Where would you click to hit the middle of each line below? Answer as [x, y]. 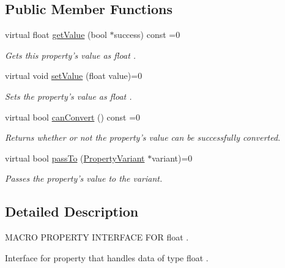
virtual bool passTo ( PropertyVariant [75, 158]
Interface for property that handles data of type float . [107, 257]
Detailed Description [72, 211]
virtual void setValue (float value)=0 [74, 76]
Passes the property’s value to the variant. [84, 178]
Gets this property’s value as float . [71, 55]
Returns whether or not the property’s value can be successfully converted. [143, 137]
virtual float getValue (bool [56, 35]
